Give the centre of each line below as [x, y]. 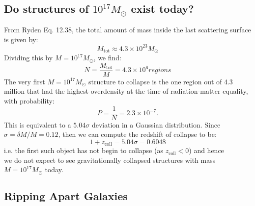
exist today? [162, 9]
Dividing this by [28, 58]
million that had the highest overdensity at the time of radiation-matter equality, [126, 91]
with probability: [29, 100]
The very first [25, 81]
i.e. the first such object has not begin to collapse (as [84, 150]
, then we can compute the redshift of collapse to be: [137, 134]
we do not [19, 161]
